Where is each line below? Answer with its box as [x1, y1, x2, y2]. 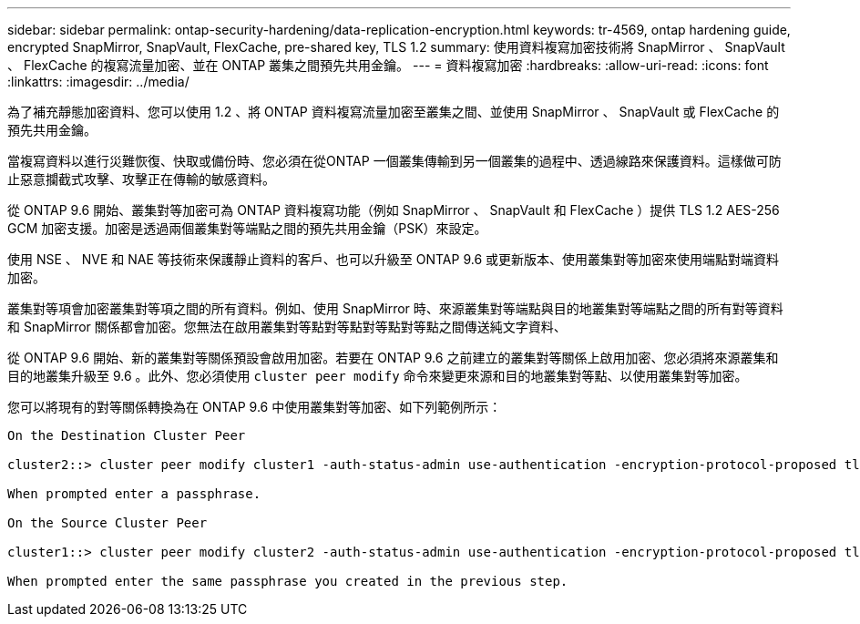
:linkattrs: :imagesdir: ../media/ [7, 74, 189, 89]
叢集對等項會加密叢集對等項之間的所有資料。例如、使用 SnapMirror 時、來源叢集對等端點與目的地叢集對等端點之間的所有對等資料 [7, 301, 783, 316]
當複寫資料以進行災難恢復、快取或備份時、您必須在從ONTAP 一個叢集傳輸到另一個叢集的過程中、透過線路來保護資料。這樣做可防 [7, 153, 782, 169]
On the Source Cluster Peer [7, 516, 208, 530]
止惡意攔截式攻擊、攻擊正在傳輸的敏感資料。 [7, 171, 275, 187]
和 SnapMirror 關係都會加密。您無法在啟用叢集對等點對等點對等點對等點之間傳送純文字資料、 [7, 319, 567, 334]
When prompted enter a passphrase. [7, 486, 261, 501]
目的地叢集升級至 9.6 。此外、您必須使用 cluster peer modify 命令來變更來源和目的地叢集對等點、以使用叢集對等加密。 [7, 368, 748, 384]
